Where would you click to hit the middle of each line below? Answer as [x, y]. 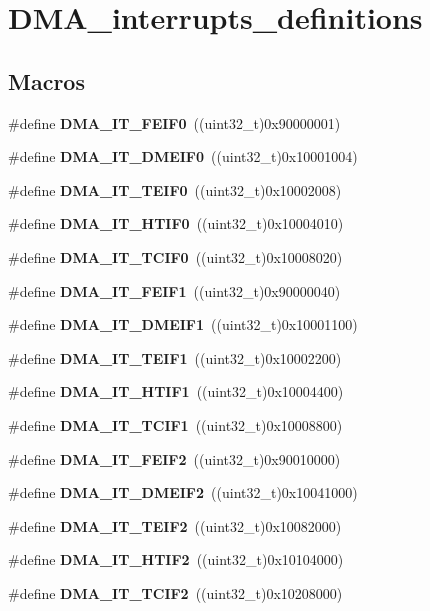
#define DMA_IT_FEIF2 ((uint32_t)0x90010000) [174, 458]
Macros [46, 80]
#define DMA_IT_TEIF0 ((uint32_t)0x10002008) [175, 189]
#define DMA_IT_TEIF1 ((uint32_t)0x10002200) [175, 357]
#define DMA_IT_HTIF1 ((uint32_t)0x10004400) [176, 391]
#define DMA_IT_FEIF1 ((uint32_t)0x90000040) [174, 290]
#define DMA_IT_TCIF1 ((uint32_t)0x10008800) [175, 424]
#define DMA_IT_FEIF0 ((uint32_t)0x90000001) [174, 122]
